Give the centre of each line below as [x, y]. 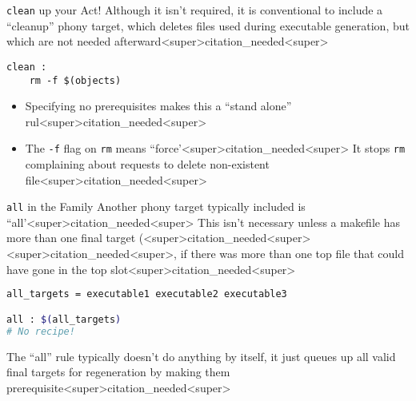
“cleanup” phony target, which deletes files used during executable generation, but [208, 25]
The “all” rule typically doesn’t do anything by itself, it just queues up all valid [201, 356]
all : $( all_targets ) [64, 319]
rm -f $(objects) [75, 80]
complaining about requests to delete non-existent [147, 164]
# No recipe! [41, 331]
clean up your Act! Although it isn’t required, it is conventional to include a [195, 10]
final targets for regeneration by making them [118, 372]
